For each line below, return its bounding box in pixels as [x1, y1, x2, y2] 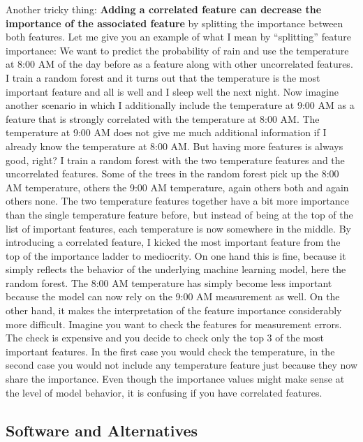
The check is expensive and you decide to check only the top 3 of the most [6, 330, 324, 345]
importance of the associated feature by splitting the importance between [6, 15, 343, 30]
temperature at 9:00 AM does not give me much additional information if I [6, 125, 327, 140]
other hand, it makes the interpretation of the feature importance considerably [6, 303, 342, 318]
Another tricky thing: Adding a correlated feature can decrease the [6, 2, 322, 16]
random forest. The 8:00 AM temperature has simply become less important [6, 275, 332, 290]
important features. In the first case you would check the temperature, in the [6, 344, 335, 358]
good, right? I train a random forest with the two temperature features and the [6, 152, 345, 167]
